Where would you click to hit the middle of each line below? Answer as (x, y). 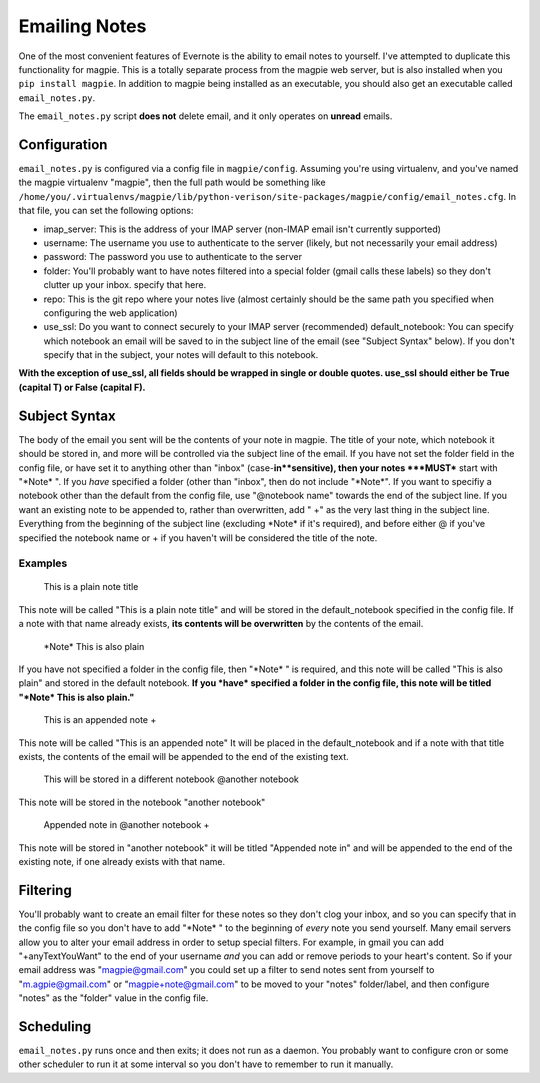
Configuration (63, 144)
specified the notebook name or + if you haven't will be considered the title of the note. (198, 537)
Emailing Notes (82, 26)
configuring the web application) (111, 312)
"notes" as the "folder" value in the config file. (113, 998)
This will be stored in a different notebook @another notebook (171, 779)
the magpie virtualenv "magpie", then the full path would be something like (172, 182)
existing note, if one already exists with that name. (121, 861)
